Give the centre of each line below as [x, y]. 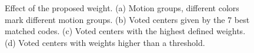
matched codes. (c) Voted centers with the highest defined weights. [125, 31]
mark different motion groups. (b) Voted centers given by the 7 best [127, 19]
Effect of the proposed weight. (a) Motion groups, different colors [122, 8]
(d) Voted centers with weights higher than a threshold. [105, 42]
